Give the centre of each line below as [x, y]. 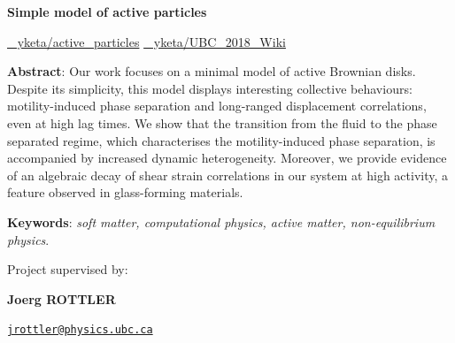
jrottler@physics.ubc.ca [80, 330]
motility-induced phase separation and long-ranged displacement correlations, [217, 106]
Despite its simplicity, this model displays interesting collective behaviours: [210, 88]
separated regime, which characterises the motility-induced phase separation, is [221, 140]
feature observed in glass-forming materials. [125, 192]
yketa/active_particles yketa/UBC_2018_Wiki [151, 41]
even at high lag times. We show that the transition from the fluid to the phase [222, 122]
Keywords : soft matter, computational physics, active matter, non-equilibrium [221, 221]
